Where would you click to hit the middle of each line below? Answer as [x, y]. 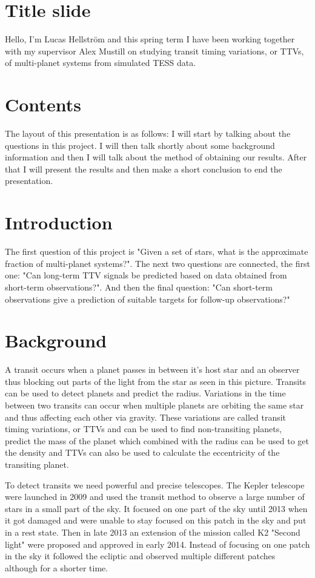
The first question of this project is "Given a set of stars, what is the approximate [157, 251]
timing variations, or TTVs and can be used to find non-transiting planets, [144, 429]
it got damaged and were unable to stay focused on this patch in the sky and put [156, 520]
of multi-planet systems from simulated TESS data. [101, 63]
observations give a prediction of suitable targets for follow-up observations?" [148, 299]
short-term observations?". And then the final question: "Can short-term [139, 287]
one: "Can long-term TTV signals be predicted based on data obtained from [146, 275]
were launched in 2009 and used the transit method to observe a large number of [155, 497]
